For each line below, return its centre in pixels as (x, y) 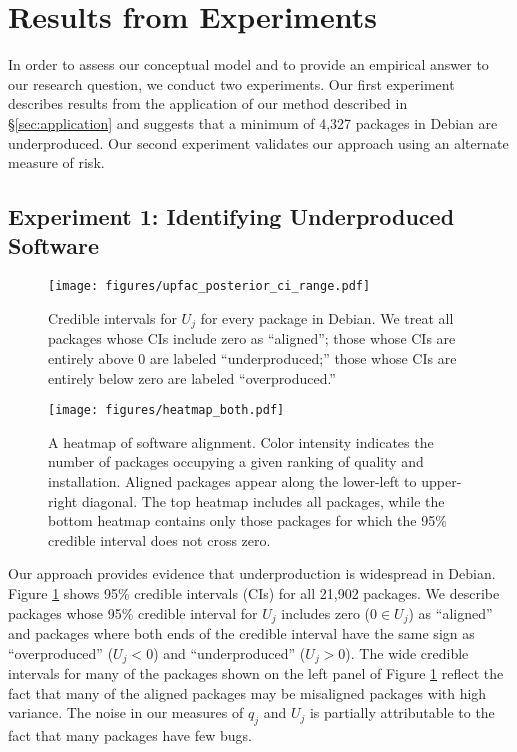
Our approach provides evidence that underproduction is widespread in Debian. (252, 573)
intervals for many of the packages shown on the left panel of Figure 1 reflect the (256, 673)
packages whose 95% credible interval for (133, 612)
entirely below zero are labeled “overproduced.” (192, 377)
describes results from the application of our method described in (208, 103)
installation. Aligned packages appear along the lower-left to (232, 481)
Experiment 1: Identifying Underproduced (231, 216)
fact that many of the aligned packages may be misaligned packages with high (247, 692)
